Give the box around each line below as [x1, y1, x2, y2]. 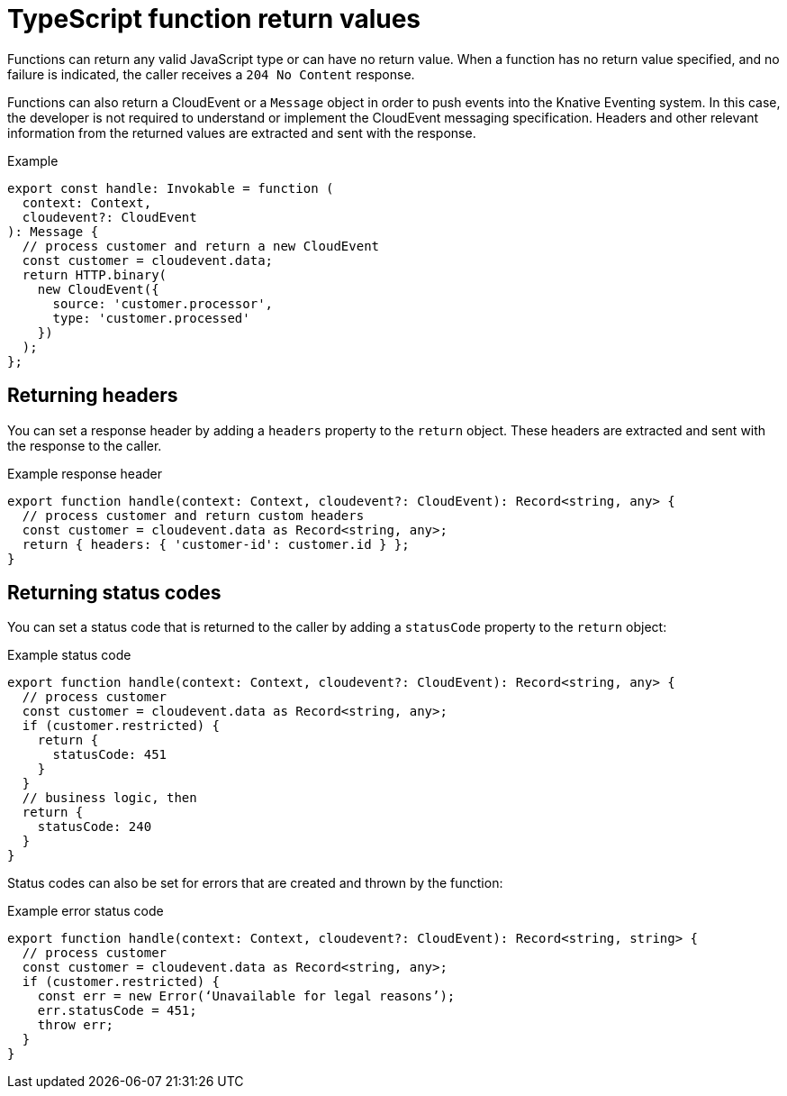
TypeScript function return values [7, 4, 421, 34]
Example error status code [7, 903, 164, 919]
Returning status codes [7, 581, 222, 605]
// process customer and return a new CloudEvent [22, 238, 380, 253]
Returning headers [7, 384, 178, 407]
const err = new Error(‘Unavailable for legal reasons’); [37, 989, 456, 1004]
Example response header [7, 465, 163, 481]
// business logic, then [22, 790, 197, 806]
